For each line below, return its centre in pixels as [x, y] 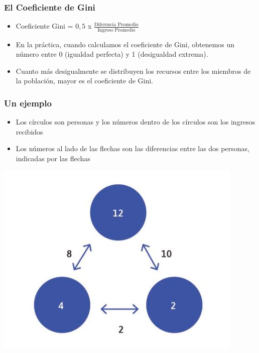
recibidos [29, 131]
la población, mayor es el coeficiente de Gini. [84, 81]
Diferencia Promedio [116, 24]
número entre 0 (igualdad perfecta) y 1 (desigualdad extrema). [112, 54]
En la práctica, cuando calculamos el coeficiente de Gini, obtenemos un [125, 44]
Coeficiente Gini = [44, 26]
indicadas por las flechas [53, 158]
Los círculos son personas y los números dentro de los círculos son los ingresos [136, 122]
